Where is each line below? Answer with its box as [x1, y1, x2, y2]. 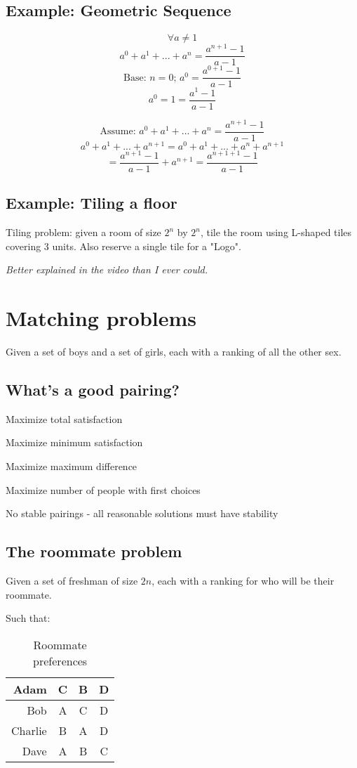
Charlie [11, 722, 47, 738]
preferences [33, 652, 88, 669]
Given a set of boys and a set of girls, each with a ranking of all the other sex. [6, 344, 342, 359]
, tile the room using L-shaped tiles [200, 225, 352, 240]
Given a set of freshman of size [6, 573, 138, 588]
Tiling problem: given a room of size [6, 225, 161, 240]
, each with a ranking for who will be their [151, 573, 335, 588]
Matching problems [6, 304, 197, 332]
